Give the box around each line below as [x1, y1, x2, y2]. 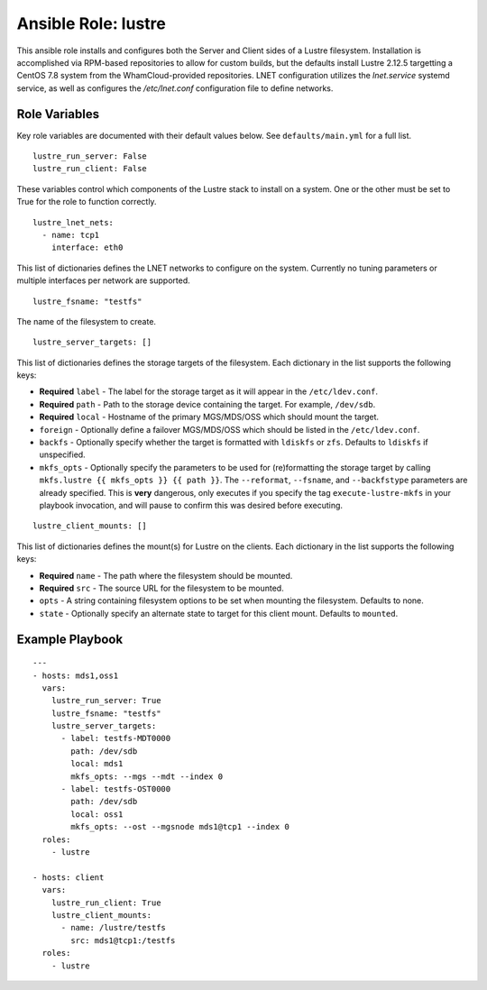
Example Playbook [16, 631, 124, 646]
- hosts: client [32, 872, 105, 883]
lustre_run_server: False [32, 151, 148, 161]
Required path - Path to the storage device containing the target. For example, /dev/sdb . [39, 399, 376, 409]
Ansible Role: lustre [16, 14, 166, 33]
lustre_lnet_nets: [32, 217, 115, 227]
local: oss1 [70, 809, 124, 820]
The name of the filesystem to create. [16, 316, 157, 326]
